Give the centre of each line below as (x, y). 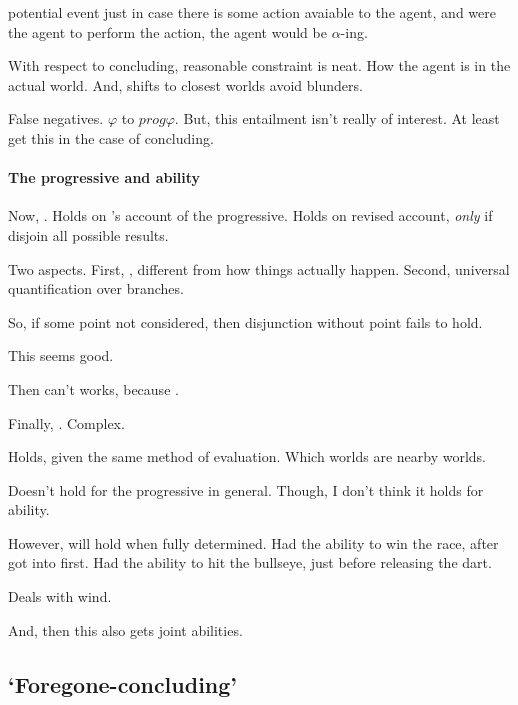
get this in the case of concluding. (111, 137)
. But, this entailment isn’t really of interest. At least (337, 118)
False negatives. (56, 118)
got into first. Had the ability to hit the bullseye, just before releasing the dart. (250, 562)
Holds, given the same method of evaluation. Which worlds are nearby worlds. (247, 456)
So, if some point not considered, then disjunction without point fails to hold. (245, 321)
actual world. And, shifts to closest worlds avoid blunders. (185, 84)
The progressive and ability (104, 177)
